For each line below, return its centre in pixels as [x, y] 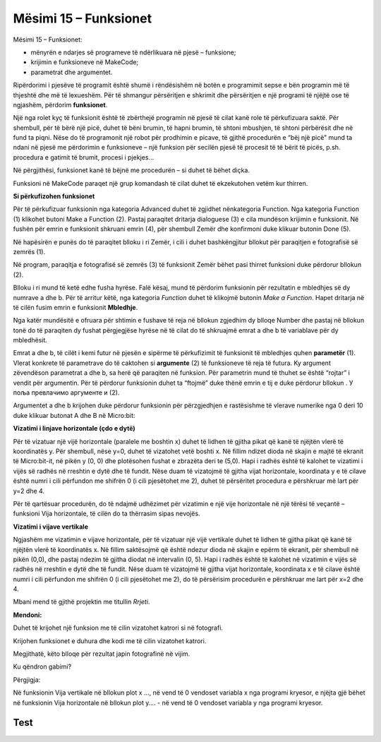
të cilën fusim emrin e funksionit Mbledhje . [75, 307]
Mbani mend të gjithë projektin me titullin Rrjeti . [81, 602]
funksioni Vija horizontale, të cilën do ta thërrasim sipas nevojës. [107, 514]
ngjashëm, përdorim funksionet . [60, 104]
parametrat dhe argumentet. [72, 72]
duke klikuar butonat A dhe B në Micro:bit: [74, 415]
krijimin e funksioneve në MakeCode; [85, 62]
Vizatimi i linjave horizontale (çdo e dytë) [74, 429]
